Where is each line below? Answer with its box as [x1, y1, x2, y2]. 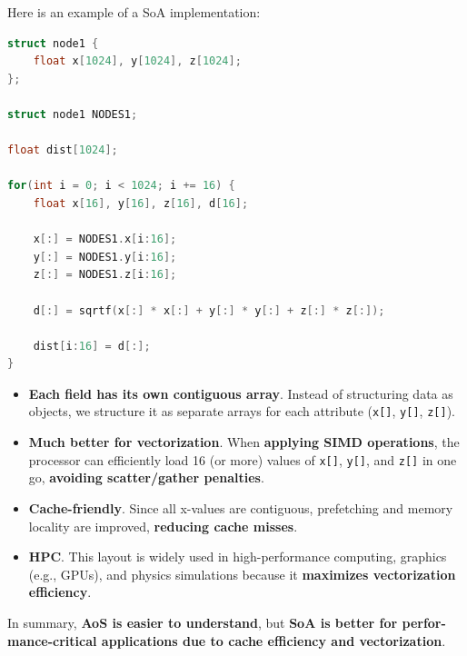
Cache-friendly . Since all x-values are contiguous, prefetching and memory [28, 498, 453, 517]
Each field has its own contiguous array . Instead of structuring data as [28, 383, 453, 403]
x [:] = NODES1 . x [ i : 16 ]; [33, 233, 177, 246]
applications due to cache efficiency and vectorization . [101, 631, 446, 650]
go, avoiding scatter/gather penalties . [28, 468, 264, 487]
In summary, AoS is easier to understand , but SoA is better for [7, 612, 398, 631]
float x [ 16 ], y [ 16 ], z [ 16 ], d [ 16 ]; [33, 196, 249, 210]
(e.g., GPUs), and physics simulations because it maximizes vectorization [28, 564, 456, 583]
